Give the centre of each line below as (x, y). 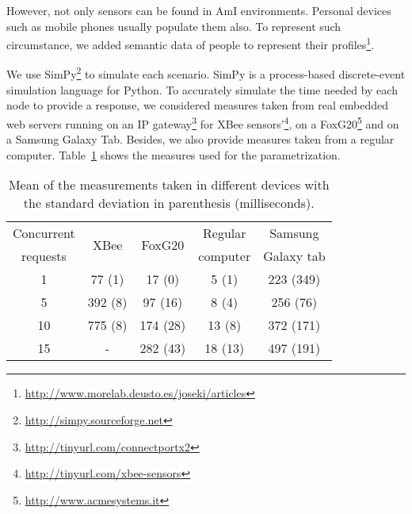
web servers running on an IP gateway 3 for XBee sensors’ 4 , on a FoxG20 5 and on (203, 122)
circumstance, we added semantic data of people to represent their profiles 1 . (191, 43)
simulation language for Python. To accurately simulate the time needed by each (202, 89)
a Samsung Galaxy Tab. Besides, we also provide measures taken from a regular (200, 139)
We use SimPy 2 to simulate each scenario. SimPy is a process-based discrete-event (206, 73)
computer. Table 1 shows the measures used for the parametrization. (174, 154)
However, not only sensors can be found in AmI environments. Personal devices (199, 10)
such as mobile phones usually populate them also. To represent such (174, 26)
